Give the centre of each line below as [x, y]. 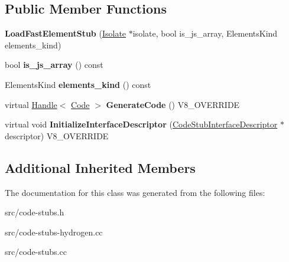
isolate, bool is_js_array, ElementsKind [205, 33]
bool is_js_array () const [54, 65]
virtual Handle [31, 104]
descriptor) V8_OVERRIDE [57, 135]
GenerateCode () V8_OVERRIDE [173, 104]
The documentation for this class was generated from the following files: [135, 192]
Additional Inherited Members [100, 167]
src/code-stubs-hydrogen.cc [54, 232]
